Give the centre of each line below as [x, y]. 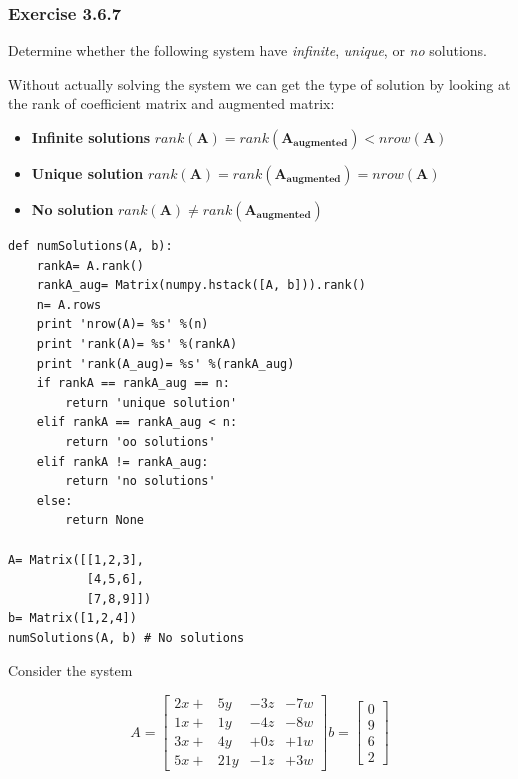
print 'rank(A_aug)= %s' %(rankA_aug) [165, 363]
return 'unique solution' [151, 402]
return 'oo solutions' [140, 441]
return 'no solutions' [140, 481]
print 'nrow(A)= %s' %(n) [122, 324]
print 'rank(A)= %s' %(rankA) [137, 343]
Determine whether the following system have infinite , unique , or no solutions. [247, 50]
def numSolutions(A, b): [90, 246]
